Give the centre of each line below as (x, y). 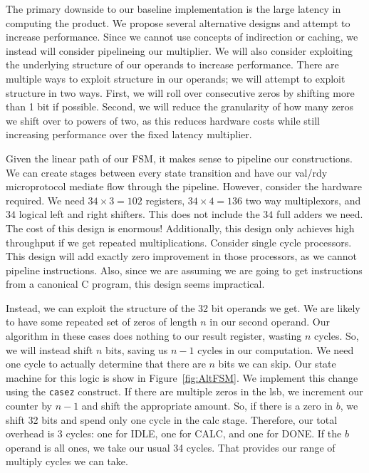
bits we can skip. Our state (277, 364)
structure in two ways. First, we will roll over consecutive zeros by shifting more (180, 92)
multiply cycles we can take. (67, 461)
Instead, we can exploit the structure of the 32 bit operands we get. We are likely (183, 307)
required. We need (45, 200)
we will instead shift (50, 349)
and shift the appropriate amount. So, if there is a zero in (207, 406)
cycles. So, (337, 336)
